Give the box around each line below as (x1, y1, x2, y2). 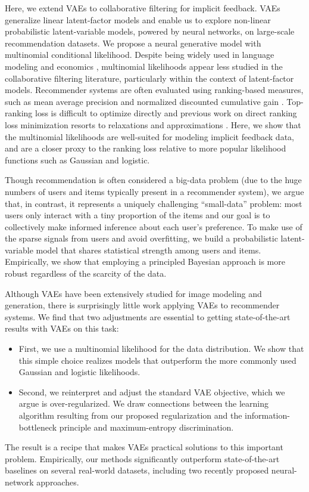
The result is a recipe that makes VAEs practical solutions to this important (5, 441, 283, 453)
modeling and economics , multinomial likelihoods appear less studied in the (5, 60, 283, 72)
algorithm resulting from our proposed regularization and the (18, 409, 242, 421)
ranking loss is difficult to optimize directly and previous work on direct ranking (5, 107, 297, 119)
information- (245, 409, 290, 421)
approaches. (36, 475, 79, 488)
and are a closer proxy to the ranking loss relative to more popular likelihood (5, 142, 286, 154)
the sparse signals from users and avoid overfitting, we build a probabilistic (5, 232, 278, 245)
